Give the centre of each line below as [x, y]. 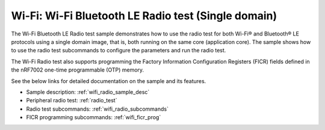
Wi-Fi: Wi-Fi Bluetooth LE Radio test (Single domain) [144, 16]
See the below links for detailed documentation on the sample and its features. [109, 81]
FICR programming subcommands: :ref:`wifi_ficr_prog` [94, 117]
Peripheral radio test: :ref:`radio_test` [72, 101]
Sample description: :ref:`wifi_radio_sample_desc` [88, 92]
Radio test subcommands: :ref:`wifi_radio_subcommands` [97, 109]
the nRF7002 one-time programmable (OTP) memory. [78, 70]
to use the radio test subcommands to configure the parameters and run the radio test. [119, 51]
